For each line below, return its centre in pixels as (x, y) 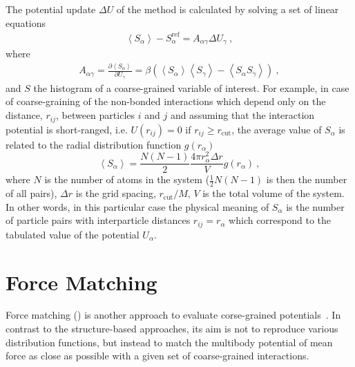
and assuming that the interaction (242, 115)
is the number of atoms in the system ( (127, 179)
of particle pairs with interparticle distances (98, 220)
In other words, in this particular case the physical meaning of (137, 206)
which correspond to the (280, 220)
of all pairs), (31, 193)
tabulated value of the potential (73, 234)
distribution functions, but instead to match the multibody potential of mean (169, 342)
